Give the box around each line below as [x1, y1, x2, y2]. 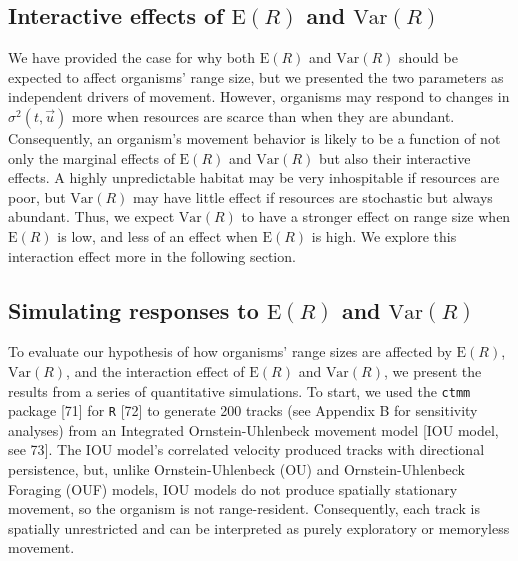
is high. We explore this [311, 225, 457, 246]
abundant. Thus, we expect [8, 206, 175, 227]
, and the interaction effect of [66, 360, 245, 381]
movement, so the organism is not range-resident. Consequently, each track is [8, 498, 480, 519]
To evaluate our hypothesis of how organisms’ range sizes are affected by [8, 341, 452, 362]
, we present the [383, 360, 482, 381]
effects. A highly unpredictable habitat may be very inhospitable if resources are [8, 167, 500, 188]
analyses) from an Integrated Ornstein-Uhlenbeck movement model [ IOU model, [8, 419, 499, 440]
